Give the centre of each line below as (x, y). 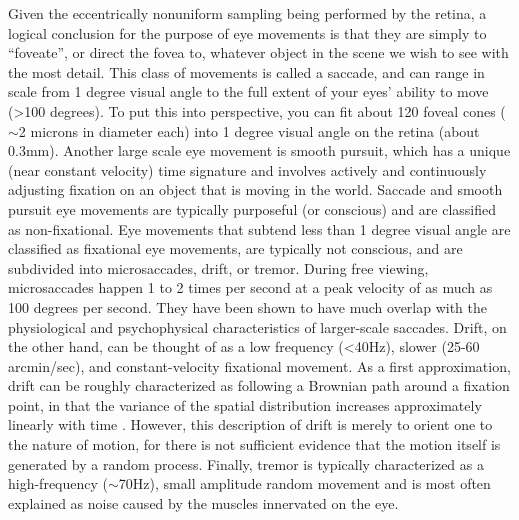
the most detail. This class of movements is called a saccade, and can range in (246, 71)
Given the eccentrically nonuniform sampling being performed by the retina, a (247, 13)
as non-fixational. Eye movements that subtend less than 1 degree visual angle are (259, 228)
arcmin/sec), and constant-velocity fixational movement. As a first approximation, (259, 365)
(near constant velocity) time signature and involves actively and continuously (247, 169)
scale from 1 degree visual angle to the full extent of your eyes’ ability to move (248, 91)
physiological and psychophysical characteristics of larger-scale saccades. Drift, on (257, 326)
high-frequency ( (58, 483)
